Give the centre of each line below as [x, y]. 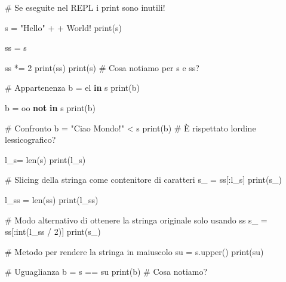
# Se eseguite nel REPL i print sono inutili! [85, 7]
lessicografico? [30, 140]
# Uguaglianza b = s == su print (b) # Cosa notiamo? [106, 272]
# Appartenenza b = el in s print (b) [73, 88]
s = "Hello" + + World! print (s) [63, 27]
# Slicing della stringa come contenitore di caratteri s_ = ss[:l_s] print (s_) [143, 180]
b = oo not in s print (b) [50, 107]
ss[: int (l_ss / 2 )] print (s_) [53, 232]
